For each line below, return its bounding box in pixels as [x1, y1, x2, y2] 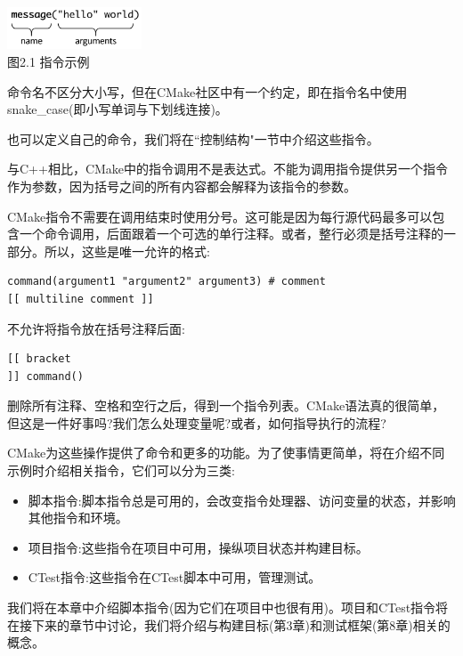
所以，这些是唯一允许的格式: [44, 241, 210, 260]
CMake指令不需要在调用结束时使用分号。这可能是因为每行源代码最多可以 [7, 207, 433, 225]
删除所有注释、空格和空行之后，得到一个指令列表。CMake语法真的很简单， [7, 396, 445, 415]
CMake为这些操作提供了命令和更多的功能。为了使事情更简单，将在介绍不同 [7, 443, 445, 462]
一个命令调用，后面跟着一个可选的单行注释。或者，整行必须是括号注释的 [19, 224, 443, 243]
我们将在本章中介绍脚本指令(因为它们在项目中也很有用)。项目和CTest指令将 [7, 598, 449, 617]
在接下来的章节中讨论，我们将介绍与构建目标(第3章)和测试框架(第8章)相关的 [7, 615, 451, 634]
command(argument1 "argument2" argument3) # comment [7, 275, 326, 288]
